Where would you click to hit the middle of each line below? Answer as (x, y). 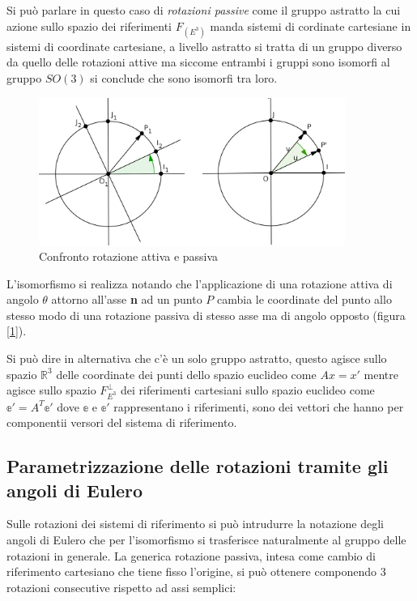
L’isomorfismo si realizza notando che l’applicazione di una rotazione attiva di (200, 283)
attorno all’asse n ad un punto (127, 299)
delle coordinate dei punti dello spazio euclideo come (186, 374)
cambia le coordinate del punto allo (304, 299)
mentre (381, 374)
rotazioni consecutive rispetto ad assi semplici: (121, 587)
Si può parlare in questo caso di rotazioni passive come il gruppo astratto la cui (204, 10)
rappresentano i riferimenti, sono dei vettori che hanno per (259, 406)
